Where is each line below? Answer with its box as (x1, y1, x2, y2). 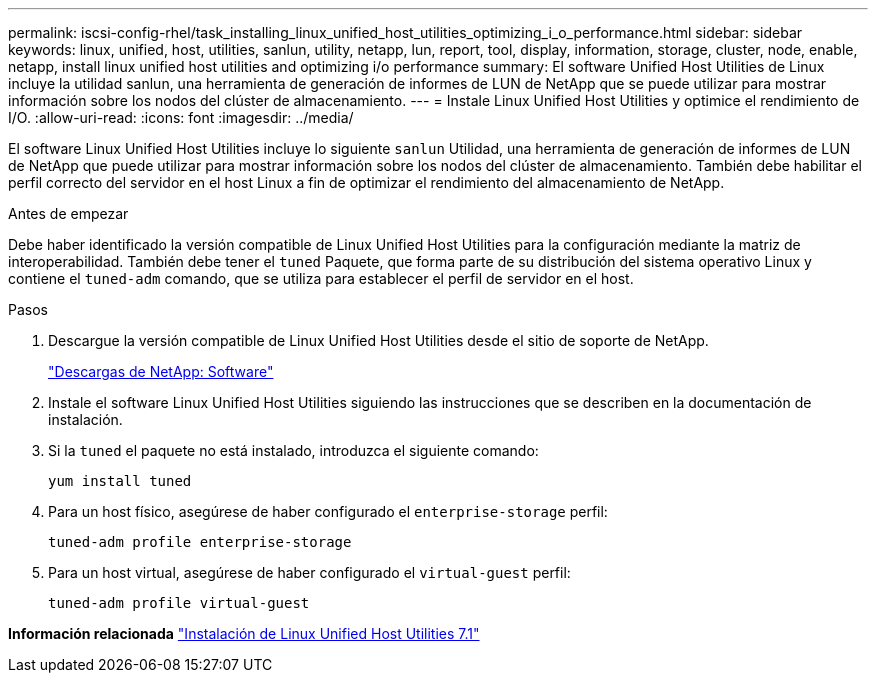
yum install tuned (48, 473, 192, 489)
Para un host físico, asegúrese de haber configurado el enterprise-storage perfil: (48, 503, 608, 520)
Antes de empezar (8, 205, 129, 222)
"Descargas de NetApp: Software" (48, 363, 274, 380)
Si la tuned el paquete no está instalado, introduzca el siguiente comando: (48, 442, 539, 459)
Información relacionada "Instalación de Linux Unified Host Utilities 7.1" (8, 625, 480, 642)
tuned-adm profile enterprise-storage (48, 534, 352, 550)
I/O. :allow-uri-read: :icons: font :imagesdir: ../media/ (8, 109, 354, 126)
